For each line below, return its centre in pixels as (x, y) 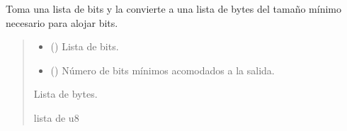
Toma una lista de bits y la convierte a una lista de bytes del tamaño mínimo (173, 8)
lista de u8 (56, 117)
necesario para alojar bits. (62, 22)
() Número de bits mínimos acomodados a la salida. (163, 70)
